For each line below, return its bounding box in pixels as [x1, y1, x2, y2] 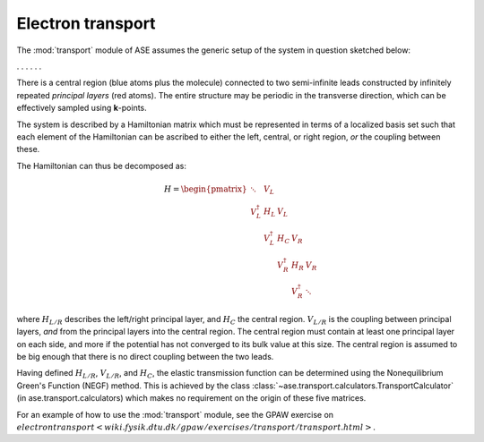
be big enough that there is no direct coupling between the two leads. [16, 351, 274, 361]
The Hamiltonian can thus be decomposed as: [16, 160, 187, 171]
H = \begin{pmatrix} [163, 183, 247, 194]
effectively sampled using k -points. [16, 103, 147, 114]
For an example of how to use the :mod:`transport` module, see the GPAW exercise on [16, 409, 334, 420]
